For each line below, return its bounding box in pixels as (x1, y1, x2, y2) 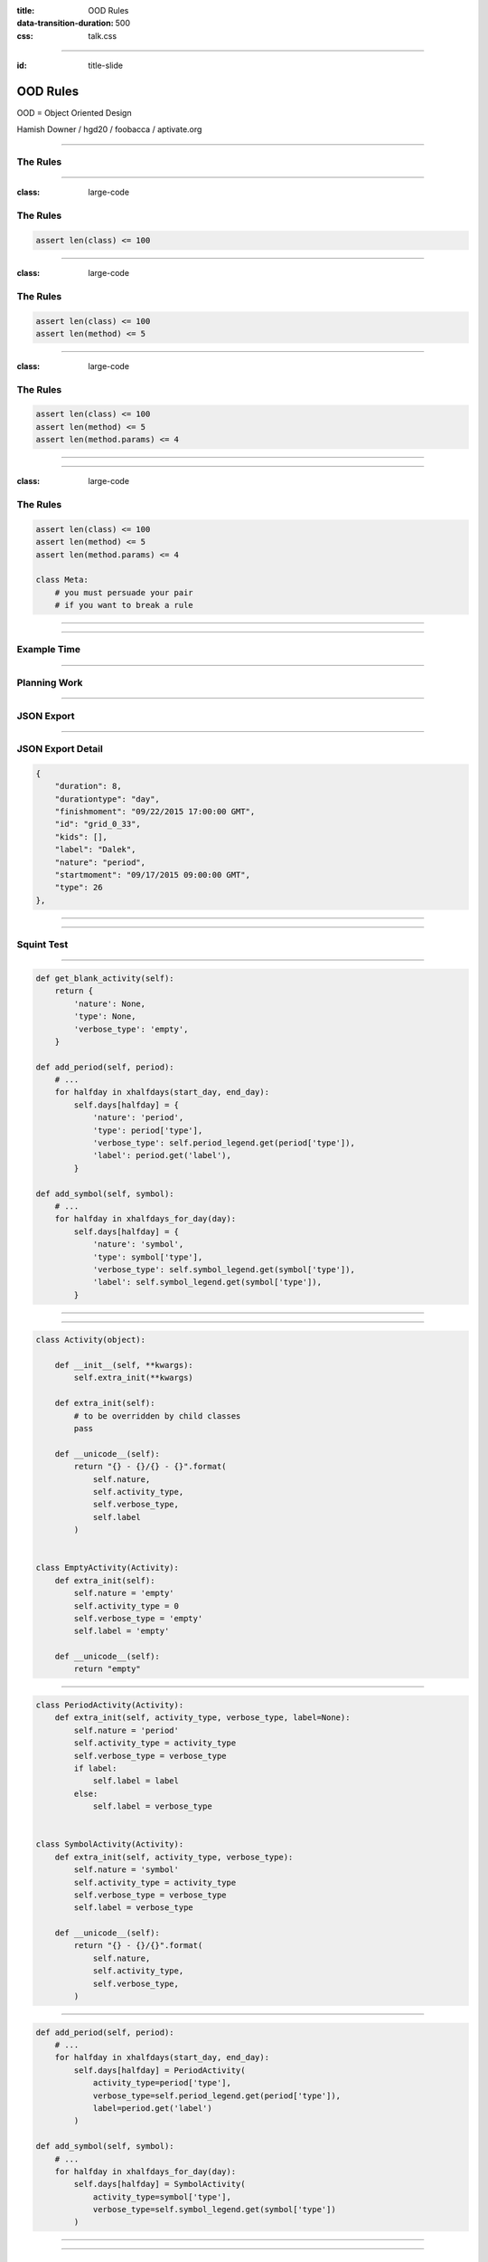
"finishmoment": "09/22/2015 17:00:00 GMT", (54, 806, 256, 817)
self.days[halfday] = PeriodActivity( (73, 2065, 246, 2076)
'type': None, (73, 1012, 136, 1022)
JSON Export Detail (16, 743, 103, 756)
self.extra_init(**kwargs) (73, 1373, 193, 1383)
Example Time (16, 643, 81, 656)
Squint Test (16, 938, 69, 951)
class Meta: (35, 575, 89, 585)
